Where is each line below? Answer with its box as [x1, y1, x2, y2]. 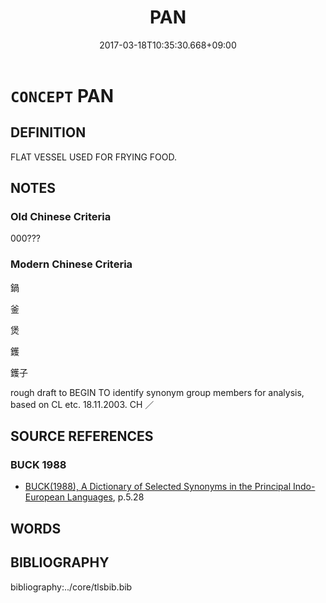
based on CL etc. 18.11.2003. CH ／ [10, 398, 155, 410]
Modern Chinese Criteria [10, 257, 133, 271]
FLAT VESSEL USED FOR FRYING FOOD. [10, 151, 178, 163]
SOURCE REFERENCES [10, 428, 154, 445]
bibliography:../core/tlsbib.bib [10, 581, 133, 593]
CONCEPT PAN [10, 84, 114, 107]
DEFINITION [10, 124, 87, 141]
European [24, 491, 65, 503]
